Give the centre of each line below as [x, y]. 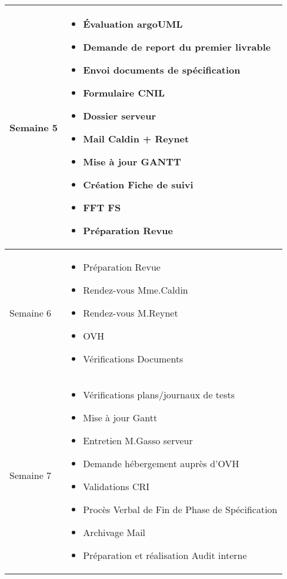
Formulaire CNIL [124, 93]
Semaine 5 [34, 127]
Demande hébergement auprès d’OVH [161, 464]
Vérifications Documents [133, 359]
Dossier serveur [120, 116]
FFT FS [102, 208]
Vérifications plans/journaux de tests [159, 395]
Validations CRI [116, 487]
